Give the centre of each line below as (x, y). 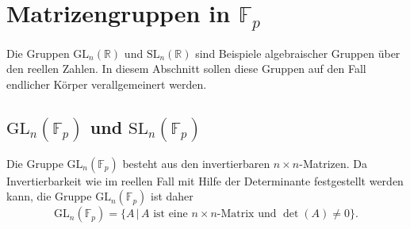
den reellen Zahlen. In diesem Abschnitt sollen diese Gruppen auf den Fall (186, 69)
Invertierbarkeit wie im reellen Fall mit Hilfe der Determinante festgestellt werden (205, 180)
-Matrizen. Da (333, 163)
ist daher (172, 196)
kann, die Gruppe (49, 196)
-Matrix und (247, 214)
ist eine (171, 214)
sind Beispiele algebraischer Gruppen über (298, 53)
